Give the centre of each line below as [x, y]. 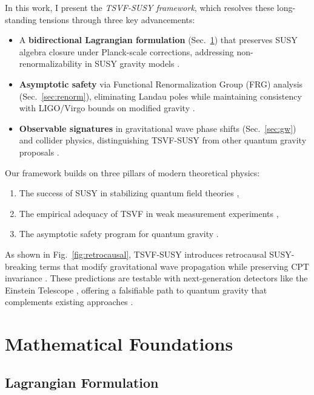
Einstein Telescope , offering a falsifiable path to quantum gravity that [136, 290]
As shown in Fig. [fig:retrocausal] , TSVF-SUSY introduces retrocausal [136, 254]
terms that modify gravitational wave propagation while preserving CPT [174, 266]
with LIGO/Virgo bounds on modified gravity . [107, 108]
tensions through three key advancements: [117, 19]
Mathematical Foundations [119, 344]
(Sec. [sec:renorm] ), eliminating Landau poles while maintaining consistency [160, 96]
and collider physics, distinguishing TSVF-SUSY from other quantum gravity [163, 140]
